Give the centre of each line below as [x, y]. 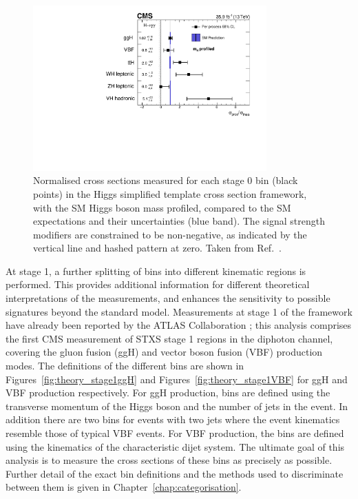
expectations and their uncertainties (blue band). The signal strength [179, 221]
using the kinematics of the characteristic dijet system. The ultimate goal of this [175, 446]
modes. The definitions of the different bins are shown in [125, 366]
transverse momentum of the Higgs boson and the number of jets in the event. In [177, 406]
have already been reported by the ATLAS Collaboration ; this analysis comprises [179, 325]
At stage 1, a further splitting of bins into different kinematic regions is [156, 271]
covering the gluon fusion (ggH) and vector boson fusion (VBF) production [164, 352]
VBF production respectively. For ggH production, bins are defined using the [168, 393]
